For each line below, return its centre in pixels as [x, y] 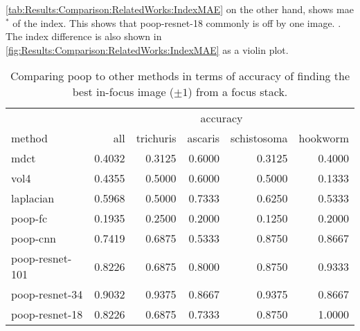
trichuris [156, 138]
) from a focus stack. [238, 92]
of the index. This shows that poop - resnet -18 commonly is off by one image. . [177, 22]
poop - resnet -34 [47, 294]
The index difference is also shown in [84, 36]
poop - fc [29, 218]
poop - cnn [34, 238]
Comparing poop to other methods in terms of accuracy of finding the [180, 76]
